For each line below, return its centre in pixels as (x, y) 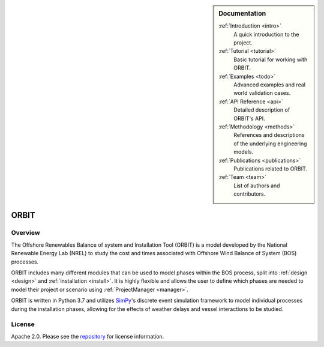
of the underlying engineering (270, 143)
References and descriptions (269, 135)
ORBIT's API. (249, 118)
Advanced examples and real (270, 85)
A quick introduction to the (266, 34)
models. (244, 152)
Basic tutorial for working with (271, 59)
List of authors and (257, 186)
